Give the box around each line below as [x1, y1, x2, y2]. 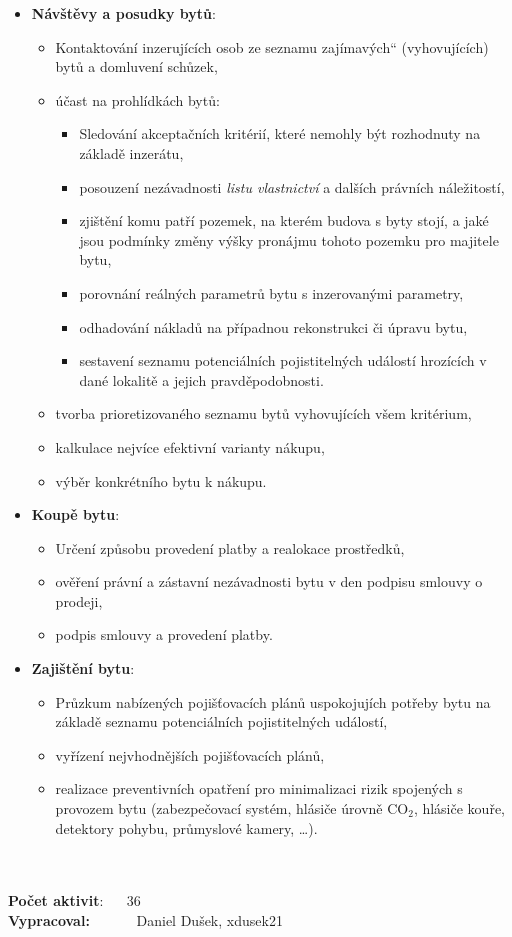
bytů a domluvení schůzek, [55, 56, 218, 77]
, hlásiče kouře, [413, 798, 505, 819]
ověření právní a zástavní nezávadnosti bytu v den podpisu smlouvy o [55, 571, 483, 592]
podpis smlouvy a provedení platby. [55, 624, 273, 645]
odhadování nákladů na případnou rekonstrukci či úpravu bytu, [79, 316, 468, 337]
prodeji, [55, 590, 103, 611]
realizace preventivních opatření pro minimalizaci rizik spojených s [55, 778, 463, 799]
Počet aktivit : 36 [8, 890, 141, 911]
